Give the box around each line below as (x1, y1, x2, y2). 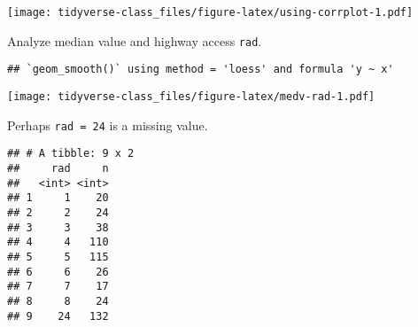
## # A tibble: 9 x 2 (7, 147, 135, 160)
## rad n (7, 161, 109, 175)
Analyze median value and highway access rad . (7, 31, 262, 50)
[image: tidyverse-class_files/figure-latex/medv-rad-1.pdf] (7, 90, 375, 103)
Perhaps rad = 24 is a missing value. (7, 115, 208, 134)
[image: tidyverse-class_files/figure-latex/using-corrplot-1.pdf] (7, 6, 414, 19)
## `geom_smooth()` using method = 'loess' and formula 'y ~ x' (7, 63, 394, 76)
